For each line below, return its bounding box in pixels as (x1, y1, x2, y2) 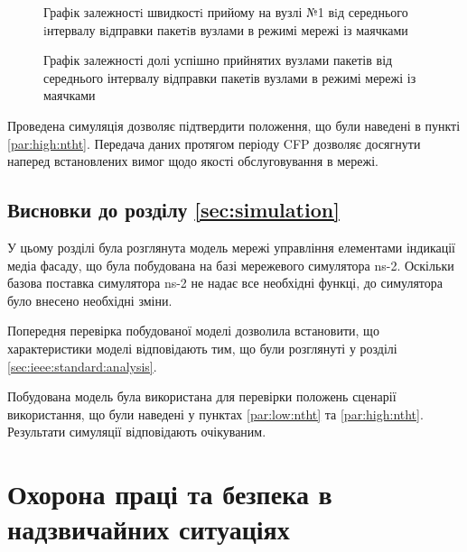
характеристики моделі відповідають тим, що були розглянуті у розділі (7, 338, 397, 357)
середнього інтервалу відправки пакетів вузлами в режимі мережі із (43, 68, 416, 87)
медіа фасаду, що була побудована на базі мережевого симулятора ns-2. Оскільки (7, 255, 454, 274)
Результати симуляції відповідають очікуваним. (7, 422, 266, 441)
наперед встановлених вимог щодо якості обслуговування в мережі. (7, 152, 378, 170)
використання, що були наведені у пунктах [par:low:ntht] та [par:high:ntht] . (7, 404, 424, 423)
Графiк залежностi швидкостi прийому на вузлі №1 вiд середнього (43, 3, 408, 21)
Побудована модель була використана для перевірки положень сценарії (7, 387, 397, 406)
